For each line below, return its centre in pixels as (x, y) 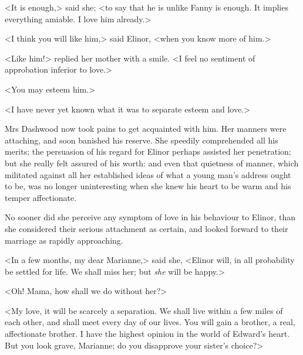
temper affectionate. (41, 197)
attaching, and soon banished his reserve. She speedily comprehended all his (142, 140)
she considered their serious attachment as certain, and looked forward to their (147, 228)
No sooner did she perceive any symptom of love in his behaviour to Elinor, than (150, 217)
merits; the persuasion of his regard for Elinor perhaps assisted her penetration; (148, 151)
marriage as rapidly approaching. (64, 240)
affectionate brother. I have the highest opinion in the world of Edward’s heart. (147, 334)
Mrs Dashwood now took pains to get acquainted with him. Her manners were (146, 129)
